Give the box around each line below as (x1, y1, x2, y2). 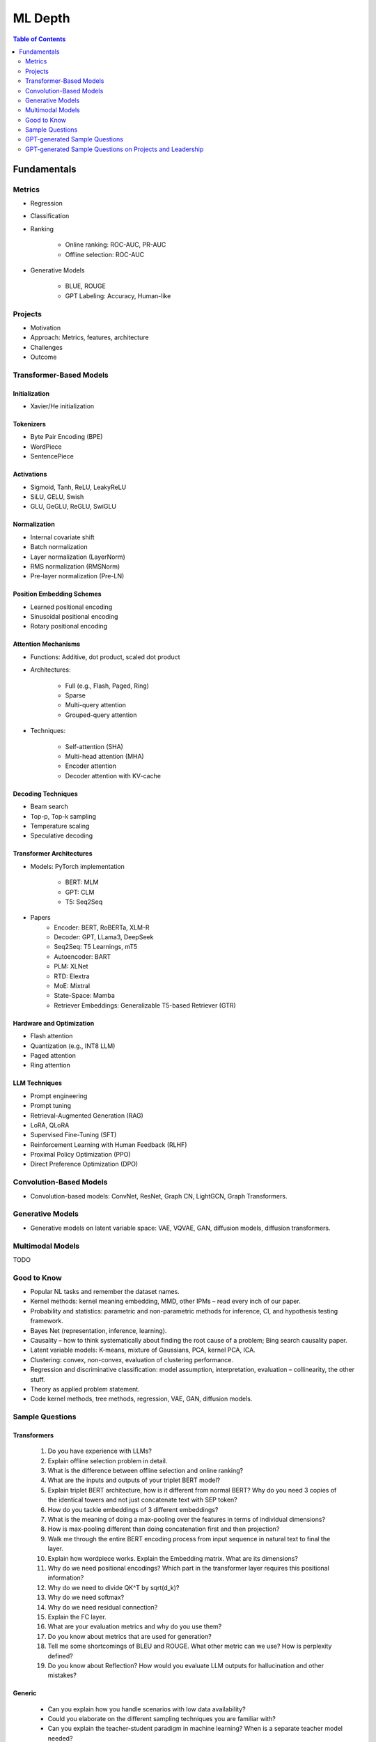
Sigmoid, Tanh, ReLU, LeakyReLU (30, 483, 127, 491)
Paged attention (30, 1051, 77, 1059)
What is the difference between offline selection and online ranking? (47, 1467, 244, 1475)
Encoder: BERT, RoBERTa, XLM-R (54, 923, 150, 932)
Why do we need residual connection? (47, 1603, 158, 1611)
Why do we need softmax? (47, 1593, 125, 1602)
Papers (30, 914, 52, 922)
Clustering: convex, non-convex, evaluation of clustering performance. (30, 1355, 233, 1364)
